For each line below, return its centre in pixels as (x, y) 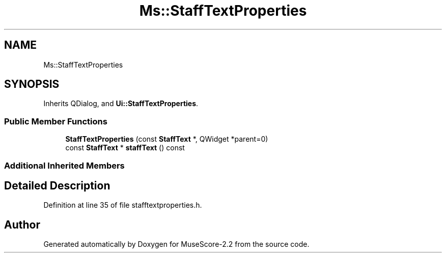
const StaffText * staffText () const (125, 148)
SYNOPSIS (32, 84)
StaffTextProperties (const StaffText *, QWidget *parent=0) (167, 139)
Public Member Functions (56, 121)
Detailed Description (57, 185)
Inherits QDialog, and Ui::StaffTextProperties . (121, 104)
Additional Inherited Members (64, 165)
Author (22, 224)
